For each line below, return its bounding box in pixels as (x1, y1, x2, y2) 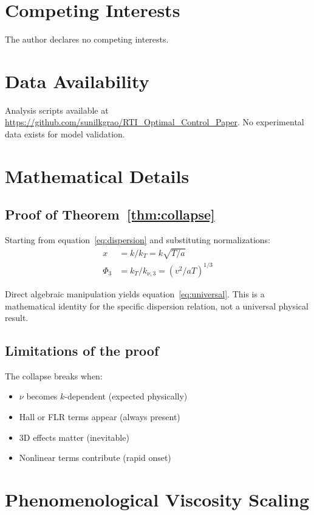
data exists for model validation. (5, 128, 125, 140)
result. (5, 311, 29, 324)
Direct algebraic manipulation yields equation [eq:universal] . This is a (5, 287, 265, 300)
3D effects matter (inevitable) (19, 430, 129, 443)
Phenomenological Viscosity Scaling (5, 487, 309, 512)
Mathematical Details (5, 163, 189, 188)
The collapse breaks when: (5, 369, 103, 382)
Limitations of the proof (5, 341, 159, 360)
